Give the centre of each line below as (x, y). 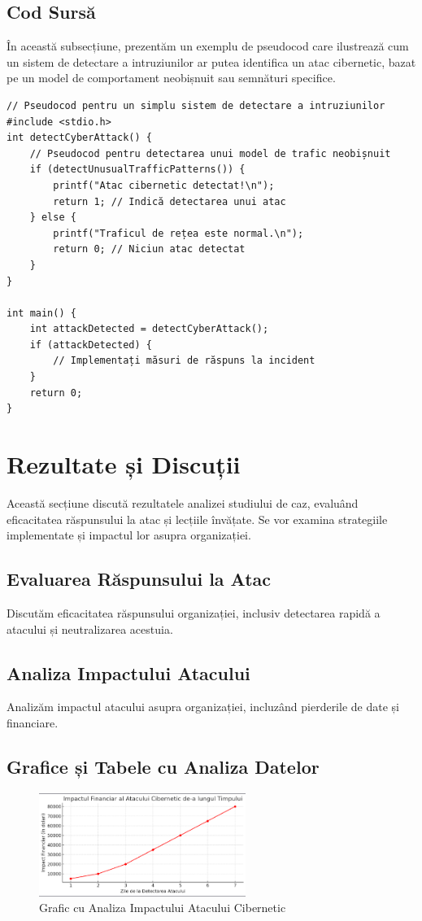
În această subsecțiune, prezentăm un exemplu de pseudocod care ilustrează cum (208, 46)
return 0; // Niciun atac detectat (149, 249)
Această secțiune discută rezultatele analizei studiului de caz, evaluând (183, 502)
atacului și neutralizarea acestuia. (90, 629)
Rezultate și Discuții (124, 464)
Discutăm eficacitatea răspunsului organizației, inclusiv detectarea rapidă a (194, 612)
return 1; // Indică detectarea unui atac (170, 201)
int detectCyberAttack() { (79, 138)
